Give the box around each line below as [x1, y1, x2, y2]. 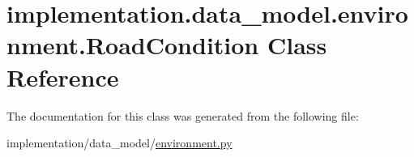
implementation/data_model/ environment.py [6, 134, 233, 151]
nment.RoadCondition [6, 28, 259, 62]
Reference [6, 60, 119, 93]
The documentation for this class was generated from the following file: [6, 107, 359, 124]
